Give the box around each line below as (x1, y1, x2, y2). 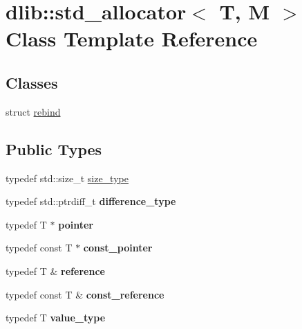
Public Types (6, 138, 102, 159)
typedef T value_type (6, 310, 106, 325)
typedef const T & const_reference (6, 287, 164, 301)
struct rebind (6, 104, 61, 118)
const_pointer (83, 240, 153, 255)
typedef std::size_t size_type (6, 170, 129, 185)
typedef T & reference (6, 263, 105, 278)
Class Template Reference (6, 24, 258, 53)
